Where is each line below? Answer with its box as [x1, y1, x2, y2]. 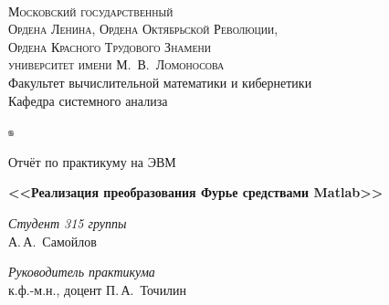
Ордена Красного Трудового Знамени [8, 37, 212, 56]
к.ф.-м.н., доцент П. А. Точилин [8, 279, 187, 299]
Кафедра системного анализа [8, 90, 168, 110]
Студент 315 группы [8, 213, 127, 232]
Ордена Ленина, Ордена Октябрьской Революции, [8, 19, 279, 38]
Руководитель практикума [8, 262, 155, 281]
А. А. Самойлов [8, 231, 97, 250]
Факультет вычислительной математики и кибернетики [8, 72, 312, 91]
